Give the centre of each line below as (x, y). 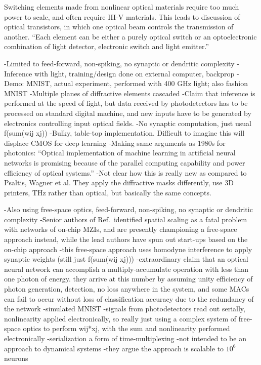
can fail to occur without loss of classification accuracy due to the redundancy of (129, 298)
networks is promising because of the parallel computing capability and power (125, 162)
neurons (16, 358)
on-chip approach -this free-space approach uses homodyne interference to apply (128, 249)
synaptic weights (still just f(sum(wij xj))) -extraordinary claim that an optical (126, 259)
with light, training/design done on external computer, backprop (134, 73)
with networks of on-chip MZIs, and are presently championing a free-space (121, 229)
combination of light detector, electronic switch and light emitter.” (107, 46)
